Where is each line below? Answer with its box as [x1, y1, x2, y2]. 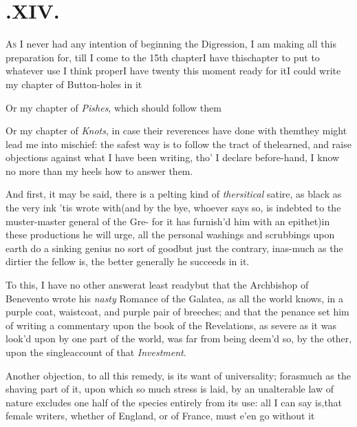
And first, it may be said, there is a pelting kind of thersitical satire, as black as [6, 187, 342, 201]
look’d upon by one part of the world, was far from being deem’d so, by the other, [6, 331, 352, 346]
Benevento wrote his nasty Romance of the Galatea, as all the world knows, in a [6, 291, 344, 305]
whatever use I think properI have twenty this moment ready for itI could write [6, 63, 341, 78]
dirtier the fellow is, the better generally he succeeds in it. [6, 254, 250, 269]
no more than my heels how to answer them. [6, 163, 193, 178]
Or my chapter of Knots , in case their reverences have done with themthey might [6, 123, 347, 138]
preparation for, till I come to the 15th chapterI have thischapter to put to [6, 50, 320, 64]
